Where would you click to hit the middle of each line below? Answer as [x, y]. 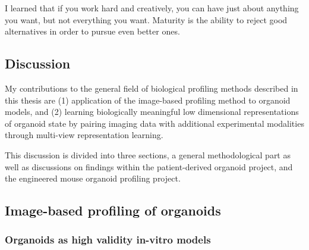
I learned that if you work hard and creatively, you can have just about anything [152, 8]
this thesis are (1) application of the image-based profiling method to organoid [148, 100]
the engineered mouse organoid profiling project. [93, 178]
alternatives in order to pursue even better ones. [92, 31]
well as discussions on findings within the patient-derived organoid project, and [149, 166]
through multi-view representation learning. [84, 135]
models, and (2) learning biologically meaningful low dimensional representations [152, 112]
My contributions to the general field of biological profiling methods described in [152, 88]
